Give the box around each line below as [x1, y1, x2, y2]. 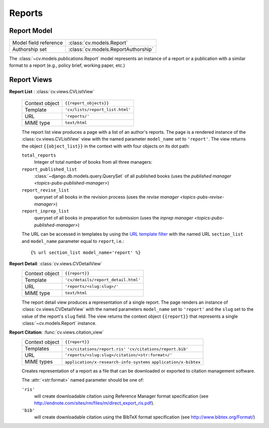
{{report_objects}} [65, 100, 109, 106]
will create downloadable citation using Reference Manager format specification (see [34, 393, 209, 399]
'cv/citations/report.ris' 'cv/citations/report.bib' [65, 346, 189, 352]
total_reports [21, 152, 56, 158]
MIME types [24, 358, 53, 365]
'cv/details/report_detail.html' [65, 277, 141, 283]
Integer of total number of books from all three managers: [34, 159, 152, 165]
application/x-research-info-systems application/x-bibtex [65, 359, 201, 365]
